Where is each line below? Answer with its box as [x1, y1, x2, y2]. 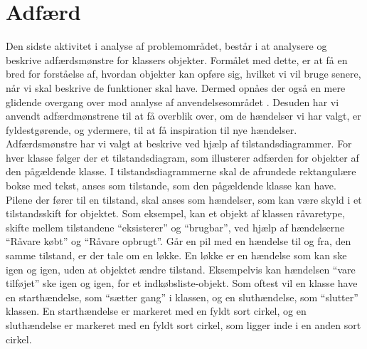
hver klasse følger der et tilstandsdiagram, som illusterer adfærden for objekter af [6, 150, 359, 165]
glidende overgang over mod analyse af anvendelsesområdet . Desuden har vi [6, 94, 339, 109]
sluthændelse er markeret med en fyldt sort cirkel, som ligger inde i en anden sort [6, 318, 361, 332]
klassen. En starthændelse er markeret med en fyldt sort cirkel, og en [6, 303, 307, 318]
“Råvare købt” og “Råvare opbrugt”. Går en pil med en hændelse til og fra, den [6, 234, 351, 249]
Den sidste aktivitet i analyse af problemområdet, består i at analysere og [6, 38, 327, 53]
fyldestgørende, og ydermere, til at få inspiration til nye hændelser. [6, 122, 297, 137]
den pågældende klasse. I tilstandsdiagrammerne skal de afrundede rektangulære [6, 164, 356, 179]
